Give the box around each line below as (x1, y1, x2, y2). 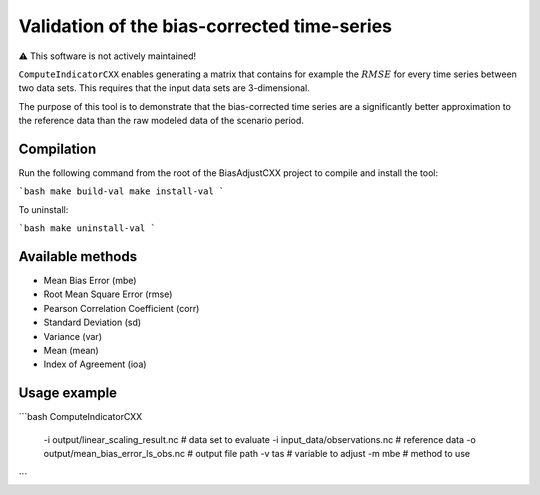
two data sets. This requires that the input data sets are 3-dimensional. (18, 82, 310, 94)
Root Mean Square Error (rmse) (43, 288, 173, 300)
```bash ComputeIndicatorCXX (18, 411, 143, 423)
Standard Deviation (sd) (43, 316, 142, 329)
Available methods (18, 248, 138, 265)
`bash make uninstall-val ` (18, 223, 157, 234)
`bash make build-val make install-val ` (18, 186, 225, 197)
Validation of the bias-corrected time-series (18, 15, 393, 37)
